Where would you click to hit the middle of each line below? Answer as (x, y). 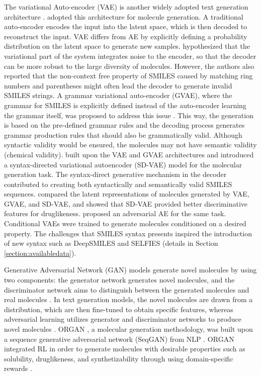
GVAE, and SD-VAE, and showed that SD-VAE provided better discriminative (126, 203)
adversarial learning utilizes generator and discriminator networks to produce (123, 319)
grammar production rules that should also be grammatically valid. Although (123, 134)
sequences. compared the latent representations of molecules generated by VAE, (127, 194)
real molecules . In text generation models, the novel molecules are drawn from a (128, 299)
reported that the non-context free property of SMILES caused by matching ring (128, 76)
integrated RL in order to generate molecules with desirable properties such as (125, 349)
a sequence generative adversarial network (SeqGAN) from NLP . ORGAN (119, 339)
